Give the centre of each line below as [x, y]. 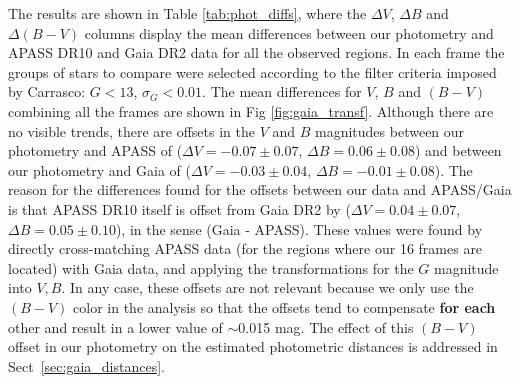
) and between [458, 150]
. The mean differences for [282, 91]
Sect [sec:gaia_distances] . [86, 365]
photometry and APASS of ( [95, 150]
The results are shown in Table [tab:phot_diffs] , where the [187, 13]
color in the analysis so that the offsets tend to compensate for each [284, 306]
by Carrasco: [47, 91]
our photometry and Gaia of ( [99, 169]
